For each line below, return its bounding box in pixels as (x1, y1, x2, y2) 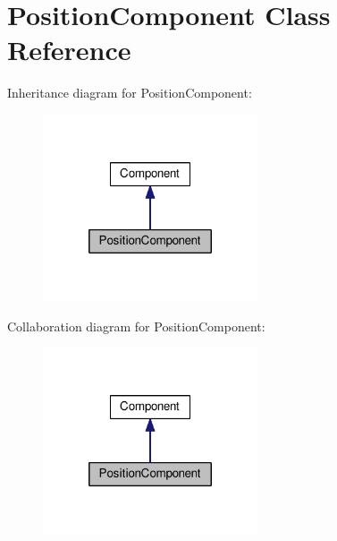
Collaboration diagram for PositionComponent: (7, 316, 265, 335)
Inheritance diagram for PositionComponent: (7, 83, 252, 102)
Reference (7, 31, 131, 68)
